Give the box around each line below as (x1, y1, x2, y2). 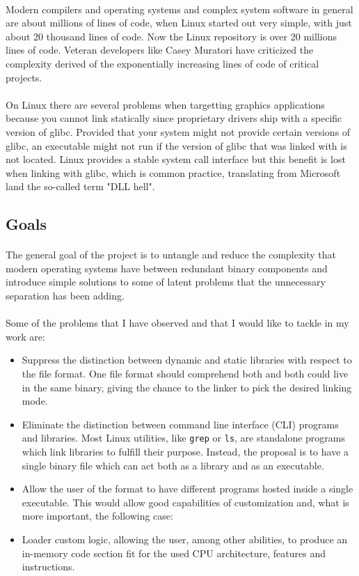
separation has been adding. (6, 288, 125, 303)
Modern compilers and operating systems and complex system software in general (6, 1, 353, 16)
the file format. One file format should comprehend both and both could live (22, 366, 349, 381)
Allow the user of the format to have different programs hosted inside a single (22, 481, 353, 496)
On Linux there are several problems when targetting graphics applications (6, 97, 325, 111)
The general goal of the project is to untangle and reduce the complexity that (6, 247, 337, 262)
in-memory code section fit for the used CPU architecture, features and (22, 545, 326, 560)
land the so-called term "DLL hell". (6, 179, 155, 194)
